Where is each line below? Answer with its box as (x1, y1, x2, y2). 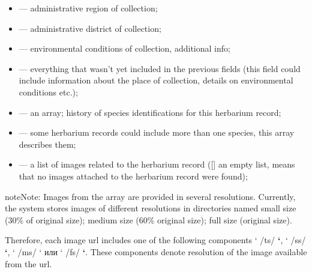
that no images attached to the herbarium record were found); (19, 169, 248, 182)
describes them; (19, 138, 76, 150)
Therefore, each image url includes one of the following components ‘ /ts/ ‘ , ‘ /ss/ (5, 234, 306, 246)
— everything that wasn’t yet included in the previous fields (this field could (19, 62, 301, 74)
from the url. (5, 257, 52, 270)
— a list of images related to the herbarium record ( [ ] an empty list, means (19, 158, 295, 171)
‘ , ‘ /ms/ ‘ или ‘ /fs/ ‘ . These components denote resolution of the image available (5, 245, 307, 258)
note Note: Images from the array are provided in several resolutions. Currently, (5, 190, 296, 202)
